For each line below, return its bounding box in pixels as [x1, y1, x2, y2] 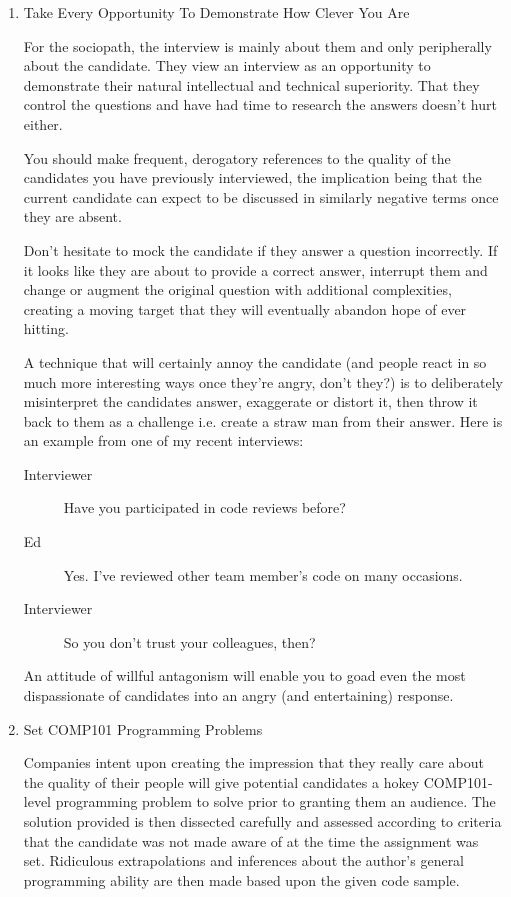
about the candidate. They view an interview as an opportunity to [23, 55, 431, 76]
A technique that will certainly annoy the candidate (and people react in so [23, 351, 487, 372]
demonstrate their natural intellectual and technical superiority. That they [23, 74, 480, 95]
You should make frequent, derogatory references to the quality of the [23, 147, 451, 168]
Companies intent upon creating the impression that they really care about [23, 752, 484, 773]
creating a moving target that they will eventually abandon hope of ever [23, 298, 467, 319]
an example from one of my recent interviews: [23, 430, 304, 451]
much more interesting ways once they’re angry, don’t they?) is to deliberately [23, 371, 503, 392]
